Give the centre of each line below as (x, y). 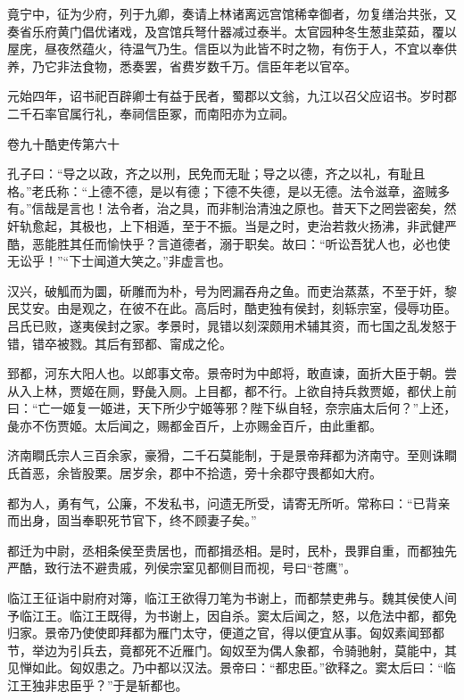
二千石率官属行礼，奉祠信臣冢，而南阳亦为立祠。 (151, 113)
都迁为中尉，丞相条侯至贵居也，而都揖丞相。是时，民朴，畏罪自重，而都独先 (232, 550)
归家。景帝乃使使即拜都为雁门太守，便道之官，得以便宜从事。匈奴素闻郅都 (226, 633)
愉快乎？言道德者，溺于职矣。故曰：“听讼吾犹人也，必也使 (278, 243)
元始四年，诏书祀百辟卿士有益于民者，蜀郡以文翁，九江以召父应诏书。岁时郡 (232, 96)
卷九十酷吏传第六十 (63, 143)
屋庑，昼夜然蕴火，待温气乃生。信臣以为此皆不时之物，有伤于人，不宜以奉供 (232, 49)
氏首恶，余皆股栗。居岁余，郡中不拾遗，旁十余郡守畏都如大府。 (195, 473)
